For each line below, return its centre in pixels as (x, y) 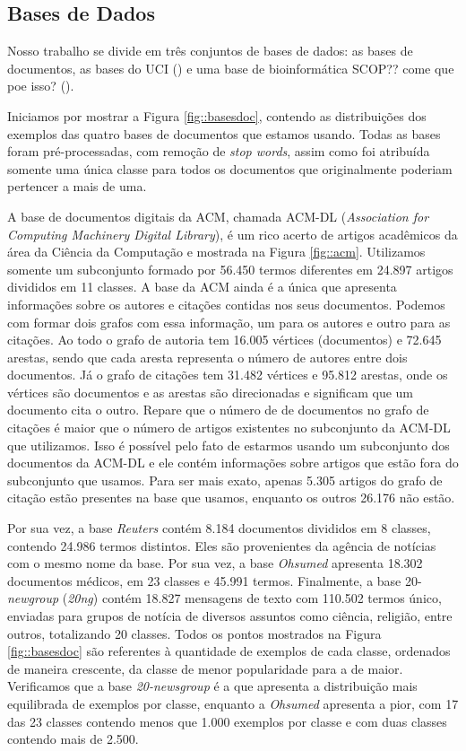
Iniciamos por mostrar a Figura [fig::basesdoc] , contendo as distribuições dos (217, 115)
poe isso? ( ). (41, 86)
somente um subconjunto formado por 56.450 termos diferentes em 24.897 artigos (230, 269)
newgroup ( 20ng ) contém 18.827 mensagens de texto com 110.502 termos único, (224, 598)
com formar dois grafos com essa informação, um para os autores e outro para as (229, 322)
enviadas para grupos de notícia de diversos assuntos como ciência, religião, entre (230, 616)
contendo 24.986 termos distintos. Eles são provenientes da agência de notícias (222, 545)
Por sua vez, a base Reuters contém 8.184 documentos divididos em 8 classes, (219, 528)
